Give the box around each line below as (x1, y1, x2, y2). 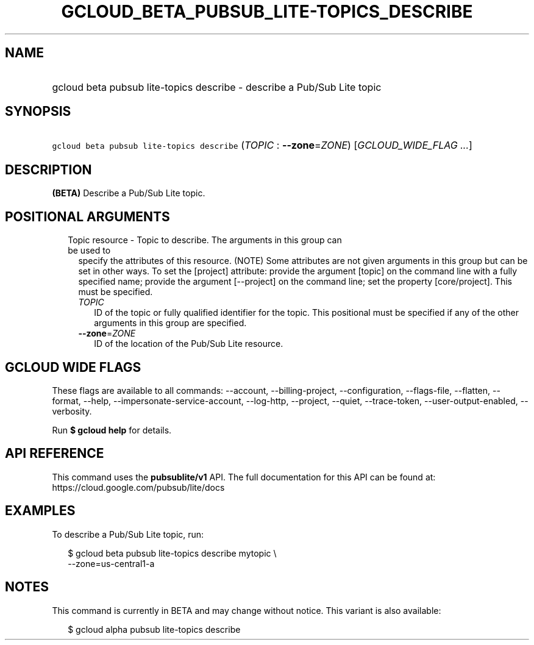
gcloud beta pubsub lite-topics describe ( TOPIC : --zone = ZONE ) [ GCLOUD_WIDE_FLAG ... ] (52, 139, 472, 152)
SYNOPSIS (5, 104, 71, 119)
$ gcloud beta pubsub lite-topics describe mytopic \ (68, 547, 277, 558)
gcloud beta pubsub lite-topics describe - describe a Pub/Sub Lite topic (52, 80, 382, 93)
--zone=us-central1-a (68, 558, 155, 569)
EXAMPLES (5, 503, 76, 519)
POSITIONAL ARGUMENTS (5, 208, 170, 224)
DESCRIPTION (5, 162, 92, 177)
